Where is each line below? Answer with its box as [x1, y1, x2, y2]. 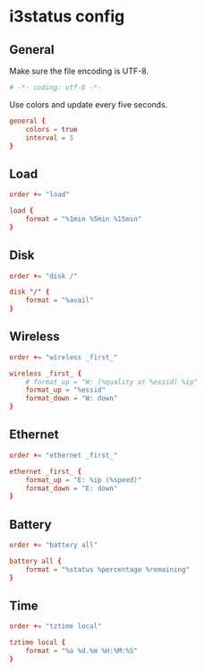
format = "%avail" [25, 296, 94, 306]
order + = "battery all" [9, 540, 98, 550]
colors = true [25, 125, 78, 134]
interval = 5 [25, 133, 74, 142]
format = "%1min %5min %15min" [25, 214, 142, 223]
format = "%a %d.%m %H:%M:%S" [25, 647, 139, 656]
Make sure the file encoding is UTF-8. [9, 65, 149, 76]
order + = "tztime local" [9, 622, 102, 631]
